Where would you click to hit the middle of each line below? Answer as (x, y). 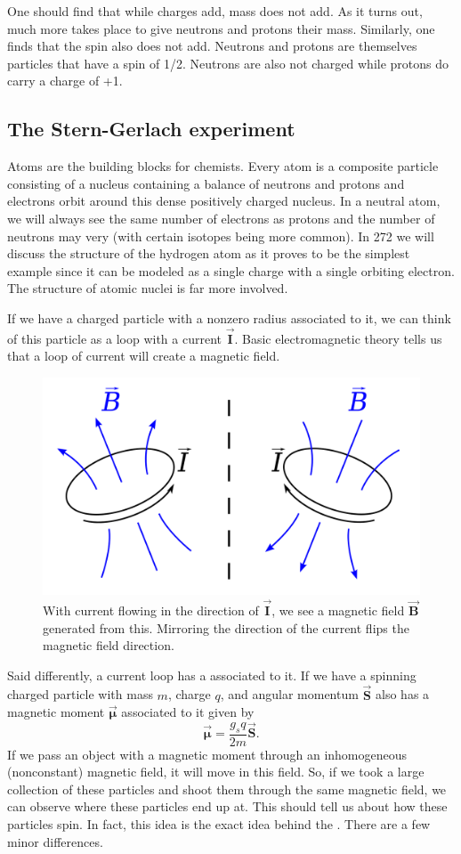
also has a (403, 694)
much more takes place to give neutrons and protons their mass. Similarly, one (221, 28)
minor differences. (55, 841)
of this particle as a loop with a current (114, 338)
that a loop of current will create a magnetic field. (144, 356)
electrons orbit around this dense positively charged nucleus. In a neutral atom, (224, 201)
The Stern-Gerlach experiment (151, 129)
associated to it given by (188, 712)
